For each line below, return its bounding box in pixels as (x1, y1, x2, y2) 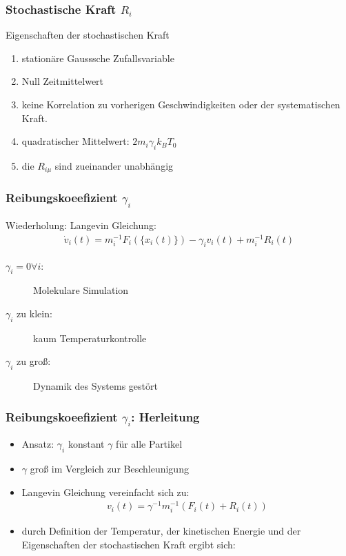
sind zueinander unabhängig (54, 158, 174, 172)
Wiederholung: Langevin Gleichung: (6, 218, 156, 232)
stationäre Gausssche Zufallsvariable (21, 50, 174, 65)
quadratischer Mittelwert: (21, 134, 130, 148)
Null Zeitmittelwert (21, 74, 104, 88)
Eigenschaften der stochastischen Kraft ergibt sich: (21, 537, 236, 552)
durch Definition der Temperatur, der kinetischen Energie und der (21, 524, 301, 538)
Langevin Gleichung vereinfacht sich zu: (21, 484, 190, 499)
